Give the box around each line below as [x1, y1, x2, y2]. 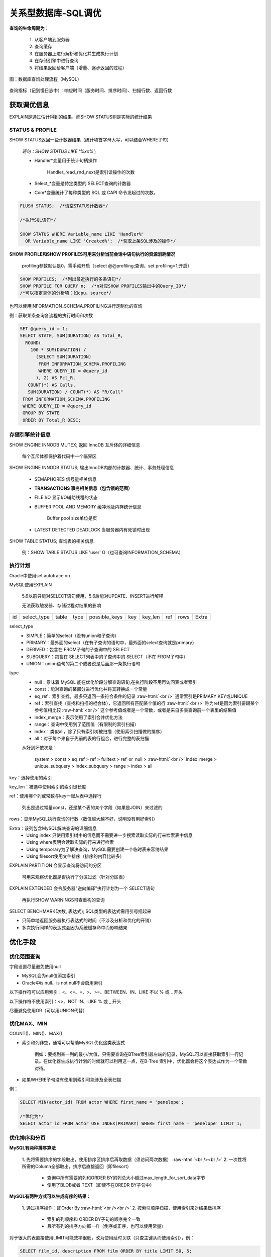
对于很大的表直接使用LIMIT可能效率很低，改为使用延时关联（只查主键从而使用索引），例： [9, 1234, 195, 1240]
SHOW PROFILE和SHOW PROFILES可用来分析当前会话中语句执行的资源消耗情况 [9, 251, 176, 257]
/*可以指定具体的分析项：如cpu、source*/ [20, 290, 112, 296]
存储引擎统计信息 [9, 431, 51, 438]
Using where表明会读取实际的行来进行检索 [26, 839, 114, 845]
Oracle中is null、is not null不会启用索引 [22, 979, 103, 985]
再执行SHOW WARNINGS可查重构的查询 [22, 896, 105, 903]
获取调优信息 [9, 101, 49, 109]
